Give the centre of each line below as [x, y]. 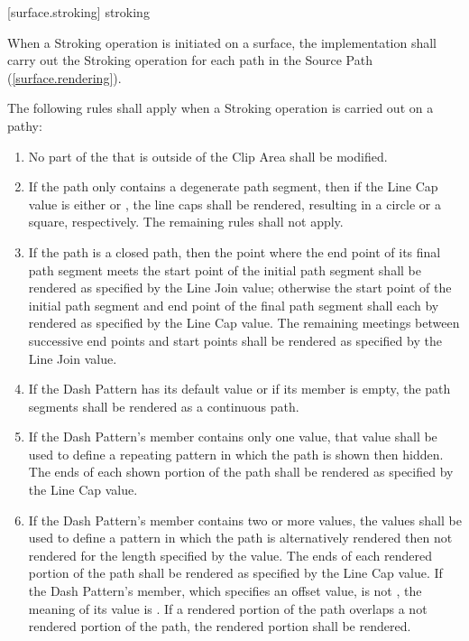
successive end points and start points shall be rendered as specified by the [235, 340]
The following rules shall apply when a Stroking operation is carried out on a [221, 108]
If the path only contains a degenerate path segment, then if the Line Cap [233, 186]
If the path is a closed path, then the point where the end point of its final [234, 251]
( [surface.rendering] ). [64, 77]
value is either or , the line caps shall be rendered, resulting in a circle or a [234, 204]
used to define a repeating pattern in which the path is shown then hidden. [236, 454]
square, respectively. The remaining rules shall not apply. [186, 222]
